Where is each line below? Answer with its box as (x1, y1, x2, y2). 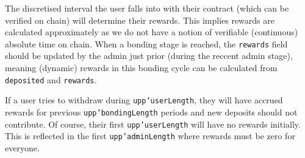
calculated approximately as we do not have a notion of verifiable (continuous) (5, 26, 298, 38)
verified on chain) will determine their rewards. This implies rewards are (5, 13, 274, 26)
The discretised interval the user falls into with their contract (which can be (5, 2, 289, 14)
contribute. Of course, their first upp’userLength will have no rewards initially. (5, 117, 301, 130)
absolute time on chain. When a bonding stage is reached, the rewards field (5, 37, 288, 50)
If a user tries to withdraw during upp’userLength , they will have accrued (5, 94, 283, 106)
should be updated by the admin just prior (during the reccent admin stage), (5, 49, 293, 62)
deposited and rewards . (5, 73, 97, 86)
